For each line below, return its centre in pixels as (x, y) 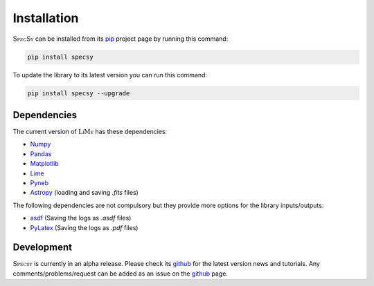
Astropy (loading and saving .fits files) (84, 193)
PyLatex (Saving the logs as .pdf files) (84, 227)
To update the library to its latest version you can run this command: (110, 75)
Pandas (41, 154)
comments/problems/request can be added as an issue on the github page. (121, 274)
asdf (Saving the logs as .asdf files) (81, 218)
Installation (46, 18)
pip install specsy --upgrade (79, 93)
